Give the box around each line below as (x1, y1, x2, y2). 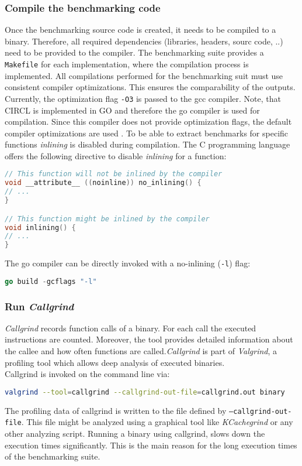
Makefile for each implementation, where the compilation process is (5, 58, 249, 70)
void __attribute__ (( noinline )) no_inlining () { (5, 179, 202, 187)
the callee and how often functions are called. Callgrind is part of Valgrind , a (5, 345, 277, 357)
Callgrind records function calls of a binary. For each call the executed (5, 321, 256, 334)
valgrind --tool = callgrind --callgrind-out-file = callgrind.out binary (5, 388, 285, 396)
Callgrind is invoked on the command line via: (5, 368, 170, 380)
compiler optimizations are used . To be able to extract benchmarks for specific (5, 126, 289, 139)
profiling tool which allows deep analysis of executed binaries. (5, 356, 225, 368)
